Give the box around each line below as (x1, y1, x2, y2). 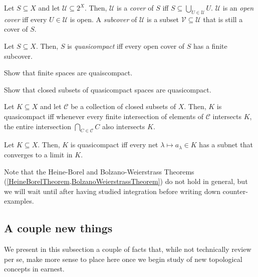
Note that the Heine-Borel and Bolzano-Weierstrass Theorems (4, 166, 194, 176)
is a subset (147, 14, 179, 24)
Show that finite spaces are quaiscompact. (4, 67, 133, 78)
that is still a (203, 14, 243, 24)
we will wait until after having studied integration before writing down (4, 186, 220, 196)
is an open (222, 3, 254, 13)
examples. (4, 196, 34, 206)
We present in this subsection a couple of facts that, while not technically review (4, 244, 251, 254)
